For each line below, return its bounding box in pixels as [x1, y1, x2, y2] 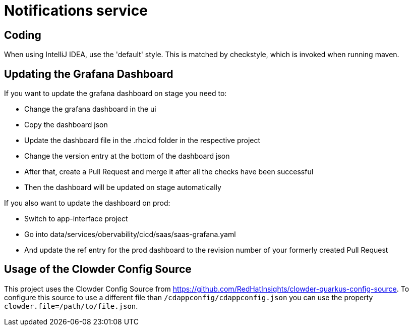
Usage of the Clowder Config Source [4, 263, 192, 276]
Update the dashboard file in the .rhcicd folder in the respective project [24, 136, 261, 145]
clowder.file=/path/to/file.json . [4, 301, 138, 310]
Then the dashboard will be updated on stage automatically [24, 183, 221, 192]
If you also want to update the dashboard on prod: [4, 199, 170, 208]
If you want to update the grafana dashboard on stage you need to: [4, 89, 227, 98]
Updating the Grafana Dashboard [4, 67, 173, 80]
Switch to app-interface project [24, 214, 128, 223]
